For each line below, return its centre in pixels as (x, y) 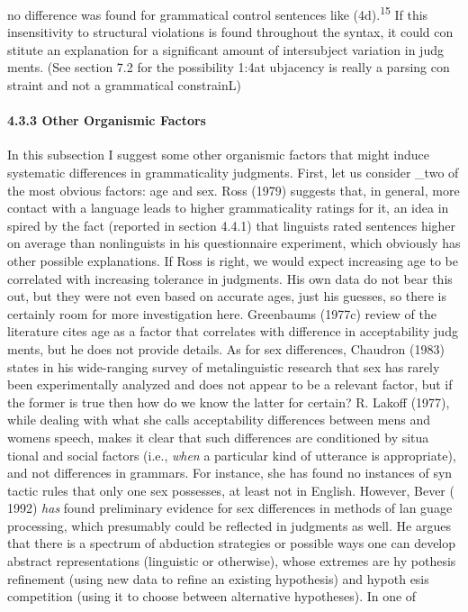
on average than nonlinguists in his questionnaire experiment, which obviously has (234, 243)
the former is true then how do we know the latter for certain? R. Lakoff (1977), (229, 402)
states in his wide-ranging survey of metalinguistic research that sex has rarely (224, 366)
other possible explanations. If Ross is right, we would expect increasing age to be (233, 260)
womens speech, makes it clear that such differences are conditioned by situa (218, 437)
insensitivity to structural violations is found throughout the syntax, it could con (230, 32)
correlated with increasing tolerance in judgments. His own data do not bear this (230, 278)
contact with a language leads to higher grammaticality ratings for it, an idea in (228, 208)
